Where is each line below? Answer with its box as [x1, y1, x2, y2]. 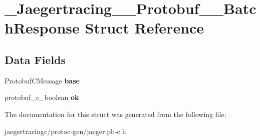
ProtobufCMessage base [5, 75, 80, 85]
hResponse [5, 17, 80, 38]
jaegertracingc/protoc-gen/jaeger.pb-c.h [5, 125, 126, 136]
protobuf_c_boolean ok [5, 92, 79, 102]
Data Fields [5, 51, 66, 67]
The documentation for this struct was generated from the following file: [5, 108, 226, 119]
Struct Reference [85, 17, 204, 38]
